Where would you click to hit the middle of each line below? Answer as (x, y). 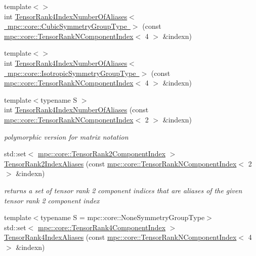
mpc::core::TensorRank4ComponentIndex (102, 227)
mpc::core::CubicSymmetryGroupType (67, 26)
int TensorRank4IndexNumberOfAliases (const (76, 110)
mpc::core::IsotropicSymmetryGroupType (72, 73)
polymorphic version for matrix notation (66, 136)
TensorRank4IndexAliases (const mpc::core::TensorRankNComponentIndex (120, 237)
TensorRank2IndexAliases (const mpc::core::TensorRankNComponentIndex (120, 163)
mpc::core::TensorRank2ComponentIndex (102, 154)
